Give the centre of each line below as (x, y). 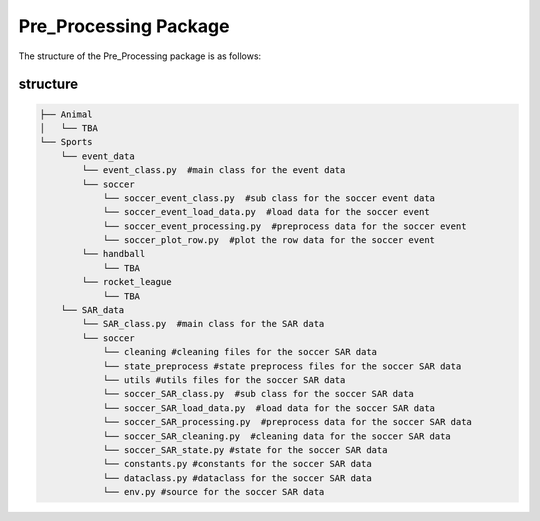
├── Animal (66, 114)
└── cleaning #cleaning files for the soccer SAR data (240, 352)
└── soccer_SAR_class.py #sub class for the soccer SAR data (258, 394)
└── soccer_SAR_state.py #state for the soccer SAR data (245, 449)
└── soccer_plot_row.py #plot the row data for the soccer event (268, 240)
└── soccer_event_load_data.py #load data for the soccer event (266, 212)
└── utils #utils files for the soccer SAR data (224, 379)
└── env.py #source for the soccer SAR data (213, 492)
